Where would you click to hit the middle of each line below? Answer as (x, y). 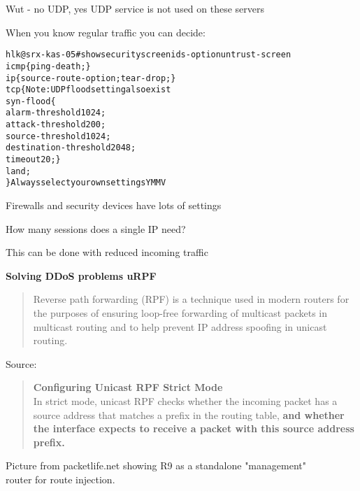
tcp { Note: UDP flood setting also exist (88, 90)
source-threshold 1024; (58, 136)
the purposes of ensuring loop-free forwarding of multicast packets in (180, 313)
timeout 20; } (33, 160)
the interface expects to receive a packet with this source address (194, 428)
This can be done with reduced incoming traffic (107, 252)
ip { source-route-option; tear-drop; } (91, 78)
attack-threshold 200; (56, 125)
